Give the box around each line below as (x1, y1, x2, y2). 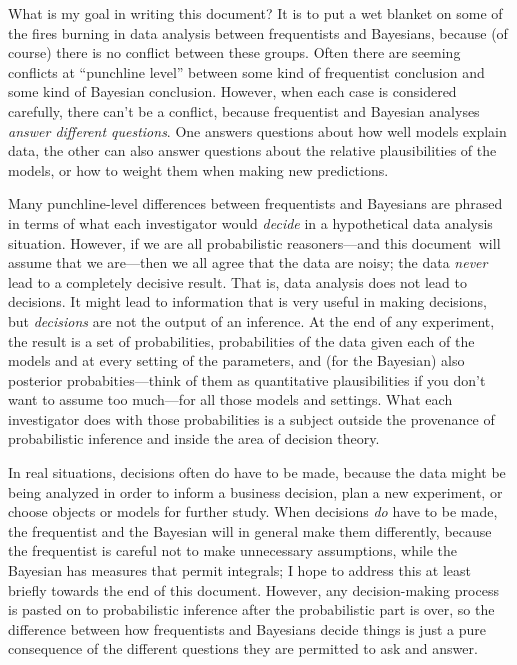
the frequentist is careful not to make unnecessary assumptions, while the (8, 540, 458, 561)
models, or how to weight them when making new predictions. (8, 159, 389, 180)
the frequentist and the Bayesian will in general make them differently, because (8, 520, 492, 541)
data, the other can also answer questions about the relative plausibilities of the (8, 140, 497, 161)
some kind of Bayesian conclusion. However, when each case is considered (8, 81, 457, 102)
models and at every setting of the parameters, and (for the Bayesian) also (8, 350, 465, 371)
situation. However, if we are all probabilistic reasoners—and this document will (8, 232, 501, 253)
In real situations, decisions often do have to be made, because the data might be (8, 462, 506, 483)
